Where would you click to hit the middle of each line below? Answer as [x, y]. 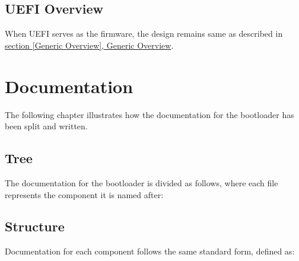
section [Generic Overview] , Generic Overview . [89, 45]
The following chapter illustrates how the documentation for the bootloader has [149, 114]
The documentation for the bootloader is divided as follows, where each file [141, 182]
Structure [35, 226]
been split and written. [46, 126]
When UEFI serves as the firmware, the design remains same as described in [144, 34]
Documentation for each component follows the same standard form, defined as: [150, 251]
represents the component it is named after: [84, 194]
